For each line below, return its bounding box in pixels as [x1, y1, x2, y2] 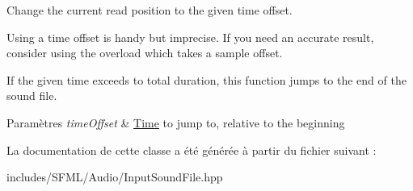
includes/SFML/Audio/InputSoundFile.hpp [6, 168, 223, 185]
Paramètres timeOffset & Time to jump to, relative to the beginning [6, 114, 345, 131]
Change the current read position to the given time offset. [6, 2, 293, 18]
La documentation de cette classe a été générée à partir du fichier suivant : [6, 141, 377, 158]
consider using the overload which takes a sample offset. [6, 44, 283, 61]
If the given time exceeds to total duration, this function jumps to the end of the [6, 71, 407, 88]
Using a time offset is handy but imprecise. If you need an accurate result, [6, 28, 374, 45]
